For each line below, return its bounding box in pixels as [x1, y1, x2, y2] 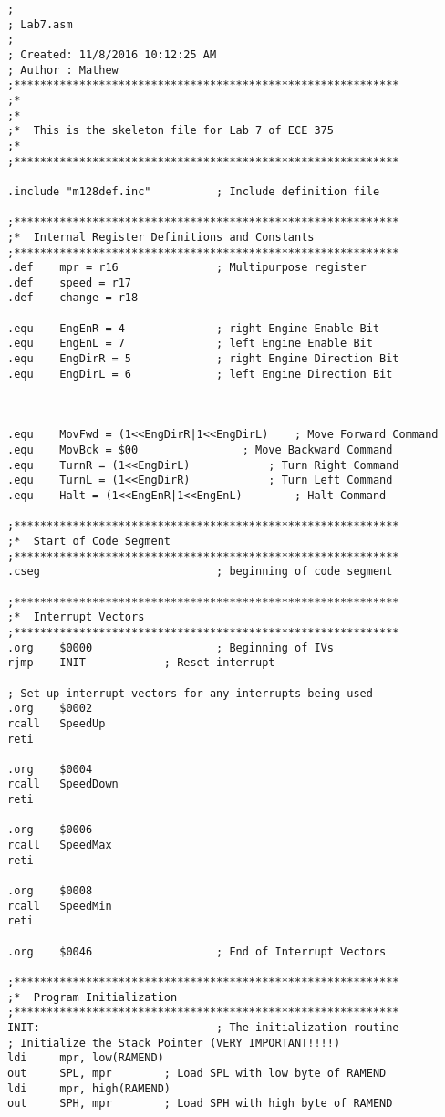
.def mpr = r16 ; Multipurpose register [7, 261, 367, 275]
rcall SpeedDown [7, 778, 119, 791]
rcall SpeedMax [7, 839, 112, 852]
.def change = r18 [7, 291, 139, 305]
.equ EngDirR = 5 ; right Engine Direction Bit [7, 352, 399, 366]
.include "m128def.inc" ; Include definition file [7, 184, 380, 198]
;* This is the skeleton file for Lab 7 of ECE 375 [7, 124, 334, 138]
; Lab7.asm [7, 17, 73, 31]
